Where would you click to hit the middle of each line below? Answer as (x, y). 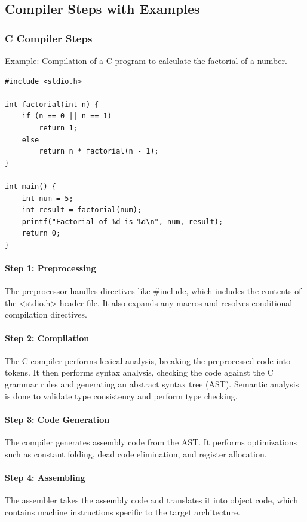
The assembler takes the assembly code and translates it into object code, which (151, 500)
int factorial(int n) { (52, 104)
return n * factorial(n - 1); (99, 152)
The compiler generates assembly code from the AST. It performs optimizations (151, 442)
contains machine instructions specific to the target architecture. (123, 512)
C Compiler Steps (49, 38)
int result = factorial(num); (82, 210)
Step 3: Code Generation (57, 419)
